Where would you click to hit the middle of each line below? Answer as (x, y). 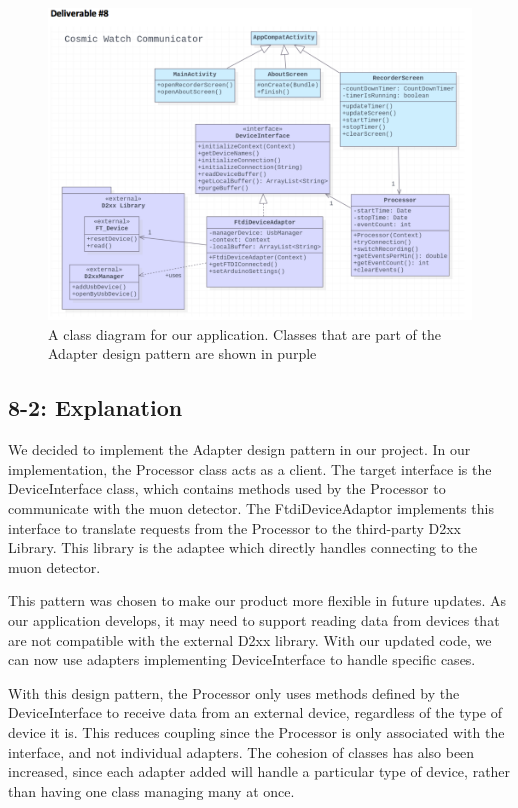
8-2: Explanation (95, 407)
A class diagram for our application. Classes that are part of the (244, 333)
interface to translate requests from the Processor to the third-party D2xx (234, 527)
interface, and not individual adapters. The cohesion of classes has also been (241, 751)
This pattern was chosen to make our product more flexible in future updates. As (257, 600)
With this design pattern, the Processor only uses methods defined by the (234, 692)
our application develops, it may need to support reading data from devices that (254, 619)
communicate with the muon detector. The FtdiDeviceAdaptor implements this (251, 508)
